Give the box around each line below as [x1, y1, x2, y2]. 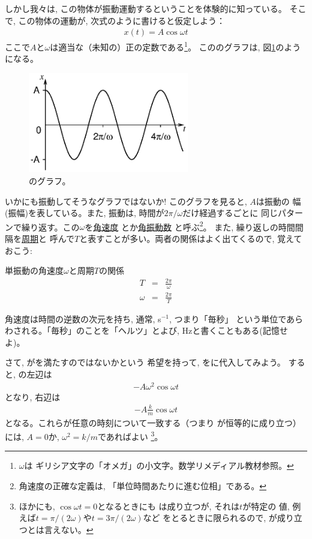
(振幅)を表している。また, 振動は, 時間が [5, 206, 164, 219]
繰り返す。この [21, 220, 80, 233]
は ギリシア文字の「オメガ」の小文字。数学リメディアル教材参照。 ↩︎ [24, 459, 294, 472]
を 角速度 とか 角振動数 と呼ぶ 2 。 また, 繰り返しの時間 [85, 218, 295, 233]
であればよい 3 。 [97, 429, 163, 442]
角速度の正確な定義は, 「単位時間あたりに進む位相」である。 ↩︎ [19, 480, 266, 492]
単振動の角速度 [5, 264, 64, 277]
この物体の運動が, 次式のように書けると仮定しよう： [18, 14, 226, 26]
